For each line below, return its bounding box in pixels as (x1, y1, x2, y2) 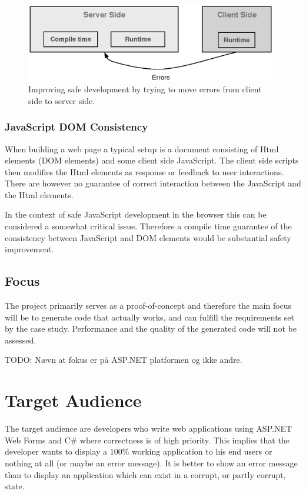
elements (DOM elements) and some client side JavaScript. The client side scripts (5, 154, 299, 166)
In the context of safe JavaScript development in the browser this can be (5, 208, 267, 221)
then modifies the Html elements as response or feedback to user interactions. (5, 165, 284, 178)
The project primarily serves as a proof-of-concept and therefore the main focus (5, 299, 292, 312)
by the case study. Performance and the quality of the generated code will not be (5, 322, 297, 335)
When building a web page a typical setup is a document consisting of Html (5, 142, 279, 155)
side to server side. (28, 94, 95, 106)
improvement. (5, 243, 54, 255)
